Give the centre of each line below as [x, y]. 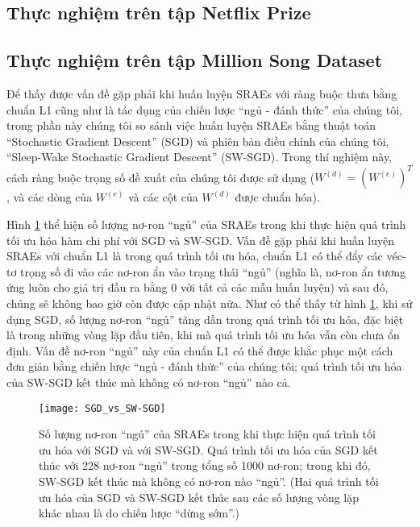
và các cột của [163, 197]
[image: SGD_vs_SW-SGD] [102, 408]
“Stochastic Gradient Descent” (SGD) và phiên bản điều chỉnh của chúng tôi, [198, 141]
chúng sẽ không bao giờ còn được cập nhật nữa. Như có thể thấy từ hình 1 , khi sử [210, 303]
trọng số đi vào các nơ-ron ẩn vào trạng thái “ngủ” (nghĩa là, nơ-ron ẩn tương [213, 271]
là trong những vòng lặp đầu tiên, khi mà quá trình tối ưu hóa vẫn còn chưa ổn [203, 335]
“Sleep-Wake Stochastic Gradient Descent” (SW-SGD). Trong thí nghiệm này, [200, 157]
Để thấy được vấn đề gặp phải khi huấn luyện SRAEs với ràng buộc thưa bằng [202, 93]
